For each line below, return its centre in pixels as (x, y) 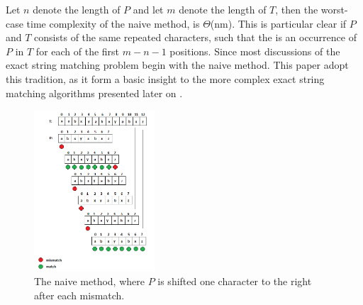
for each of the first (78, 51)
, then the (297, 9)
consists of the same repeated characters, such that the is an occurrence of (195, 37)
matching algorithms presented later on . (94, 93)
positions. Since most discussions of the (255, 51)
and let (148, 9)
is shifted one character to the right (235, 281)
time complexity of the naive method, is (113, 23)
